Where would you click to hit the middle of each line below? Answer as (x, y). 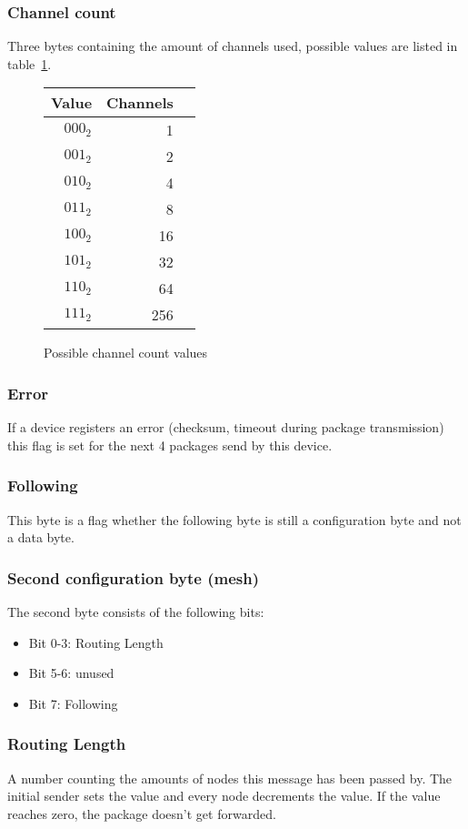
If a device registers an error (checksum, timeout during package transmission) (226, 427)
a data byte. (41, 537)
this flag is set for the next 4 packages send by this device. (170, 445)
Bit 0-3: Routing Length (96, 642)
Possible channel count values (126, 353)
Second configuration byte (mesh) (133, 577)
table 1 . (30, 63)
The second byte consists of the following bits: (136, 612)
